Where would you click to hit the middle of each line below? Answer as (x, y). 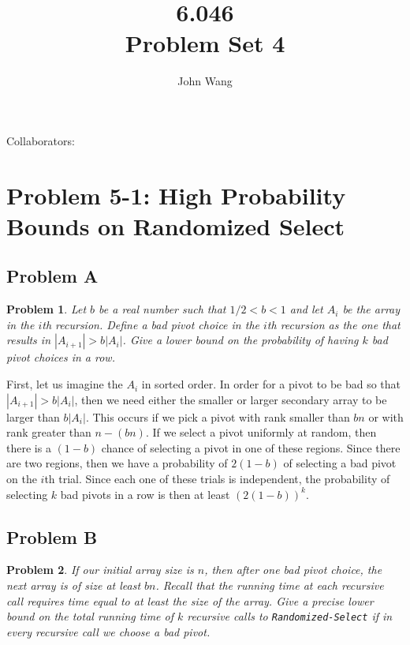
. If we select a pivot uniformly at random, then (261, 432)
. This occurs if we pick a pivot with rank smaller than (218, 416)
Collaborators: (41, 140)
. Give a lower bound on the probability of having (240, 340)
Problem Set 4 (205, 43)
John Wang (205, 81)
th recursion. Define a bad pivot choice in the (151, 324)
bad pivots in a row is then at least (145, 494)
